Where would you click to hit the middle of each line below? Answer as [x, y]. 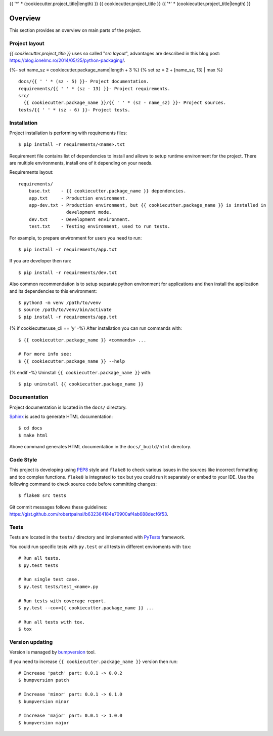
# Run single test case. [49, 579]
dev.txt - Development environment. [80, 219]
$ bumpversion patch [44, 680]
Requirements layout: [31, 172]
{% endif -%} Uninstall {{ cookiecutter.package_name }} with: [80, 373]
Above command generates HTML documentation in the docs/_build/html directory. [100, 447]
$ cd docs [30, 428]
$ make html [33, 435]
